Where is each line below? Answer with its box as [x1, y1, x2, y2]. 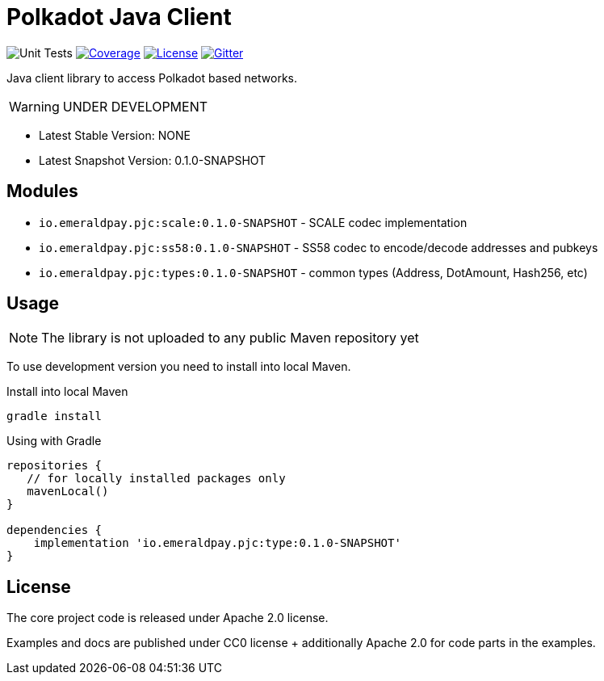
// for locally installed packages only [27, 472, 286, 486]
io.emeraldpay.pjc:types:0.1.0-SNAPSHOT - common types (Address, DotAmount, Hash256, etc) [39, 265, 588, 280]
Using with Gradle [6, 434, 102, 448]
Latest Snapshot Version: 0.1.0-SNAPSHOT [39, 153, 266, 167]
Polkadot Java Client [6, 3, 232, 31]
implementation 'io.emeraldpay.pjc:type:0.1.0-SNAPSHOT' [33, 536, 401, 550]
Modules [6, 181, 78, 202]
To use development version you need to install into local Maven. [6, 359, 351, 374]
